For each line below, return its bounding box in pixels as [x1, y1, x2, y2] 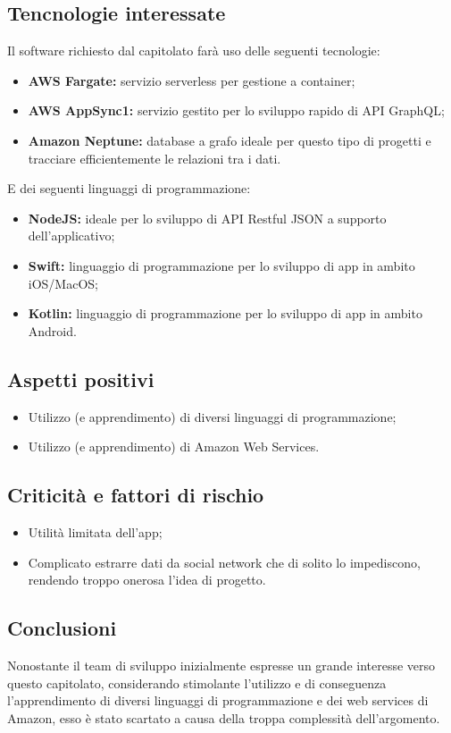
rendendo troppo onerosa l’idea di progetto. [28, 570, 266, 589]
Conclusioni [7, 614, 117, 642]
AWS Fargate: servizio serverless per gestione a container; [28, 71, 355, 89]
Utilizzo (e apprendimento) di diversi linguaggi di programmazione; [28, 407, 397, 425]
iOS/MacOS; [28, 274, 98, 292]
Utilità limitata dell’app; [28, 522, 163, 541]
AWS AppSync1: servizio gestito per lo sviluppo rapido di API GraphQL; [28, 101, 445, 120]
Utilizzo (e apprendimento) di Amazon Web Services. [28, 437, 320, 456]
